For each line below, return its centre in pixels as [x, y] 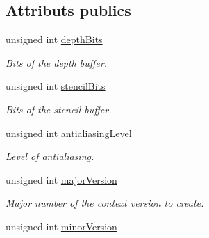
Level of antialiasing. [50, 156]
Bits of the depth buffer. [57, 62]
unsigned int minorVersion [61, 226]
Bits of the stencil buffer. [59, 109]
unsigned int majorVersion [61, 179]
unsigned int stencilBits [56, 86]
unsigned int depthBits [54, 39]
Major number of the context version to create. [105, 203]
